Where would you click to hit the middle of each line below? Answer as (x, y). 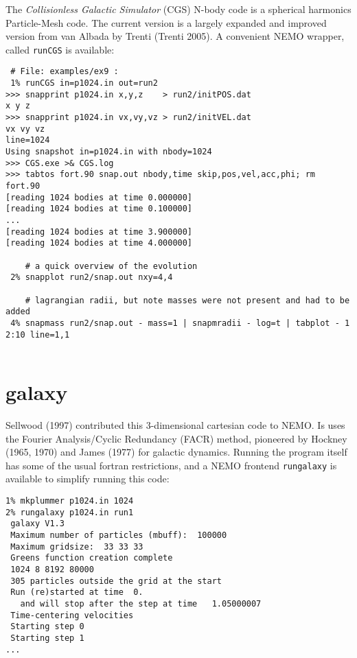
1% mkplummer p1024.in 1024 (70, 501)
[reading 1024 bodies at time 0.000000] (99, 197)
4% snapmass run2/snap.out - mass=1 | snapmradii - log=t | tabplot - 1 (180, 323)
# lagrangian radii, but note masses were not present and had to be (187, 300)
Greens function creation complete (92, 558)
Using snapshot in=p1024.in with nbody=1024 (109, 152)
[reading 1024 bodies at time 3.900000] (99, 232)
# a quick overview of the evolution (111, 266)
